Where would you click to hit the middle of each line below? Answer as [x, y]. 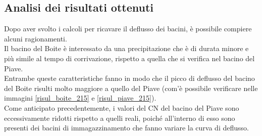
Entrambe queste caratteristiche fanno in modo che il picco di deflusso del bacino [129, 78]
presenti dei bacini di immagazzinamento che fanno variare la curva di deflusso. [126, 128]
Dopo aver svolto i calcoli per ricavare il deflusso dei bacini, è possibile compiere [128, 29]
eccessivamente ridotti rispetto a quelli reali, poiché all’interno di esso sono [120, 118]
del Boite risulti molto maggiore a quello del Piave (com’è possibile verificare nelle [131, 88]
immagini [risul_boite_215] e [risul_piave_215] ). [80, 98]
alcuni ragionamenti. [36, 38]
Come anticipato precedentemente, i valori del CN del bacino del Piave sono [122, 107]
